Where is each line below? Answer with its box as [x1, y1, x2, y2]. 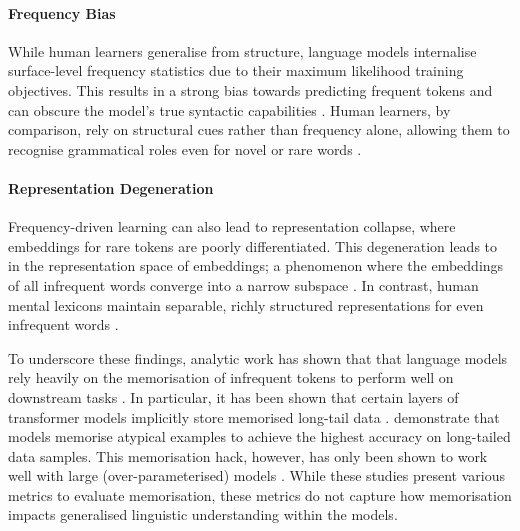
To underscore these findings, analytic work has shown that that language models [8, 347, 508, 368]
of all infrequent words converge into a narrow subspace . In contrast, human [8, 274, 479, 295]
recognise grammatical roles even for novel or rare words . [8, 138, 362, 159]
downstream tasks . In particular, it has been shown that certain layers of [8, 386, 459, 407]
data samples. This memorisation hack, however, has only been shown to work [8, 445, 488, 466]
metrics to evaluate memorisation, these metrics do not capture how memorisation [8, 484, 512, 505]
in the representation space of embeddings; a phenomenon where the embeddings [8, 255, 504, 276]
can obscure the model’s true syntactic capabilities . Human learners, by [8, 99, 451, 120]
